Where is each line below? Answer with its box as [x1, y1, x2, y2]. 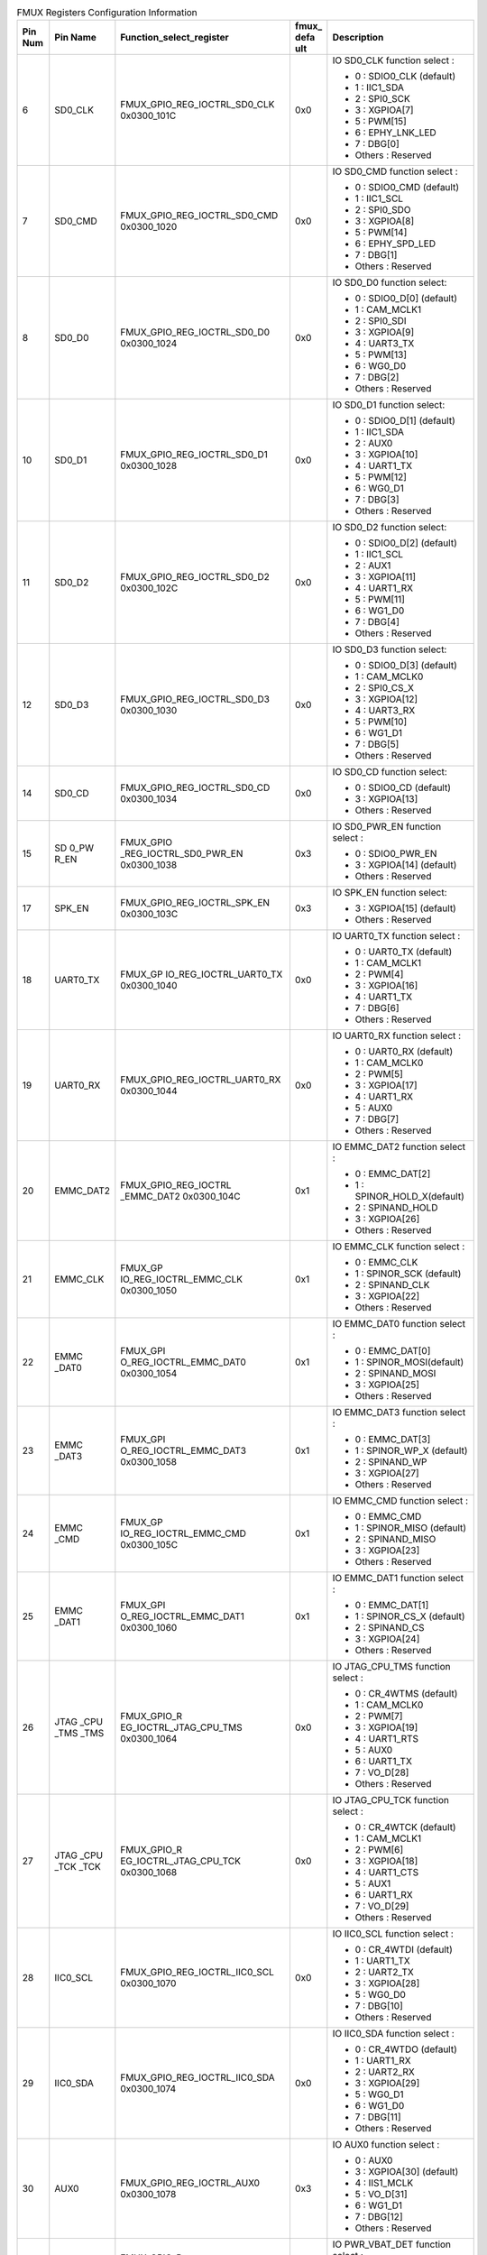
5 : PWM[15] [354, 115, 408, 128]
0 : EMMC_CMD [354, 1511, 422, 1523]
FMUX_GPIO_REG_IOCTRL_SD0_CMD [120, 209, 279, 222]
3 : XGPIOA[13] [354, 793, 418, 805]
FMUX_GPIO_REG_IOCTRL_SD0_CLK [120, 98, 275, 111]
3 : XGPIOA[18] [354, 1855, 418, 1867]
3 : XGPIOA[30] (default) [354, 2166, 459, 2178]
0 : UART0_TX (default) [354, 945, 453, 958]
